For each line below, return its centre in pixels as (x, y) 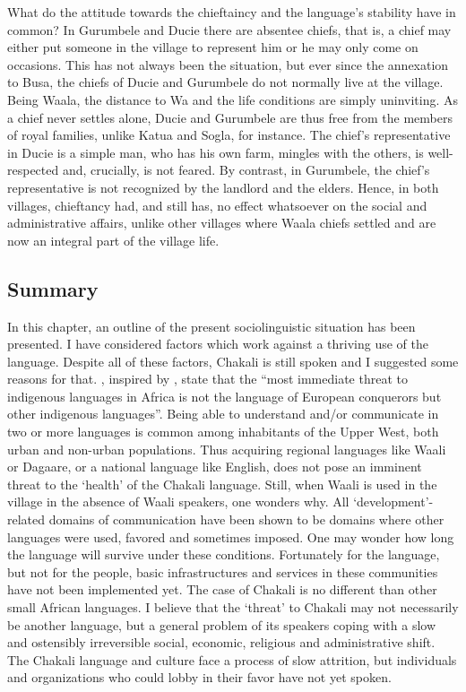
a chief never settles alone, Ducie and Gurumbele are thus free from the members (230, 117)
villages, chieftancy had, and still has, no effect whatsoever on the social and (217, 205)
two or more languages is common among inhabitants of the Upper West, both (223, 432)
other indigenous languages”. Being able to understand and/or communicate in (223, 414)
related (26, 519)
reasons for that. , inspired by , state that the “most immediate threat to (207, 379)
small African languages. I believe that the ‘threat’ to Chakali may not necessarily (233, 607)
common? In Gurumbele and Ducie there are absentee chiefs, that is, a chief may (229, 29)
